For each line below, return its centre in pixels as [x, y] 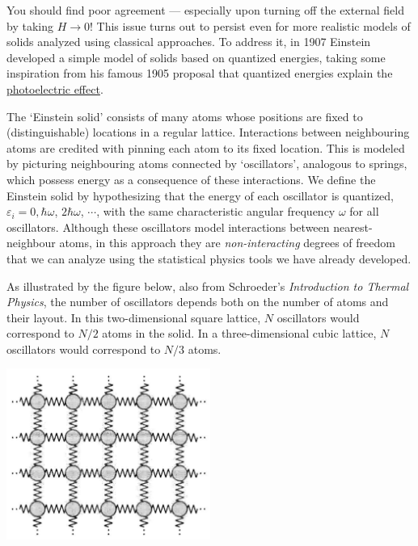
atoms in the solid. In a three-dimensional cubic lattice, [239, 333]
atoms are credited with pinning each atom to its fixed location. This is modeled [206, 147]
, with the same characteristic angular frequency [216, 211]
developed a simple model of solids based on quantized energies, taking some [196, 57]
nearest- [353, 227]
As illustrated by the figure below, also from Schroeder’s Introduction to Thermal [208, 286]
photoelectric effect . [55, 88]
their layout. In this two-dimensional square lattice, [134, 317]
